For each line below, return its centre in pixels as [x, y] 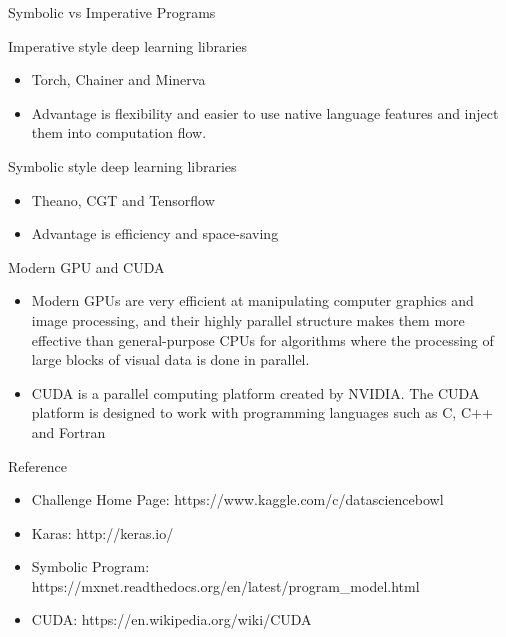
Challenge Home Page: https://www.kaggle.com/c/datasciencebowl [237, 499]
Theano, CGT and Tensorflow [123, 199]
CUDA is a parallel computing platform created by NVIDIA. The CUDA [255, 392]
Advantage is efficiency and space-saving [155, 233]
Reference [37, 465]
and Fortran [68, 431]
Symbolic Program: [90, 566]
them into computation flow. [119, 132]
